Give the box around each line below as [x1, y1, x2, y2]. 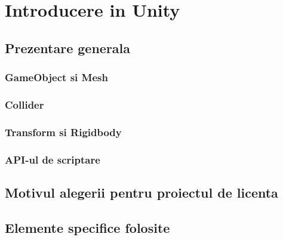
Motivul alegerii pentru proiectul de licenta [5, 183, 278, 201]
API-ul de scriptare [5, 152, 100, 167]
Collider [5, 97, 44, 112]
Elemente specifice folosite [5, 218, 170, 236]
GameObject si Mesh [5, 70, 108, 85]
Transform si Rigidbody [5, 124, 122, 139]
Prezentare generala [5, 38, 131, 57]
